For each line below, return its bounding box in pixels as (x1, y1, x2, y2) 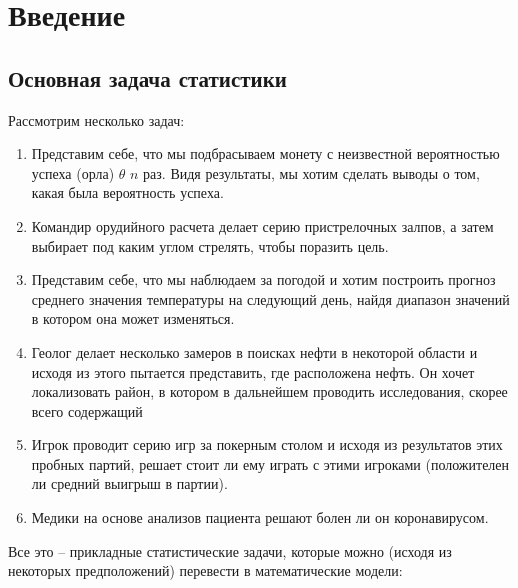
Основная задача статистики (8, 62, 287, 93)
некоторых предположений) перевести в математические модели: (8, 560, 403, 581)
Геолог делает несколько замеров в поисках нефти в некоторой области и (31, 341, 478, 362)
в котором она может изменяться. (31, 308, 235, 329)
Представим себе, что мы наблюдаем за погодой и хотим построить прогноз (31, 269, 496, 290)
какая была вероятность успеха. (31, 182, 224, 203)
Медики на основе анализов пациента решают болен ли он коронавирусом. (31, 507, 489, 528)
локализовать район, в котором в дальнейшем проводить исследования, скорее (31, 381, 508, 402)
